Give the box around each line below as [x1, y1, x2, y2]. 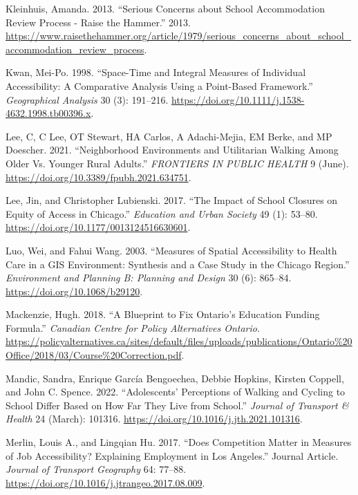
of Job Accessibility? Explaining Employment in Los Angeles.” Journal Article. [6, 448, 339, 463]
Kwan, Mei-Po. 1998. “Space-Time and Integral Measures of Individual [6, 65, 306, 80]
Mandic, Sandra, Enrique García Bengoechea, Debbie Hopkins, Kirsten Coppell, [6, 371, 344, 385]
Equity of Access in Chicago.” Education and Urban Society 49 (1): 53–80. [6, 206, 318, 221]
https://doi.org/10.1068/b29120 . [6, 283, 143, 298]
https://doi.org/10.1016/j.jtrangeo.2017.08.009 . [6, 475, 205, 489]
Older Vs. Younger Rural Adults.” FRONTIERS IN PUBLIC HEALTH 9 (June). [6, 156, 349, 170]
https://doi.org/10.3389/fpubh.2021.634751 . [6, 169, 191, 184]
